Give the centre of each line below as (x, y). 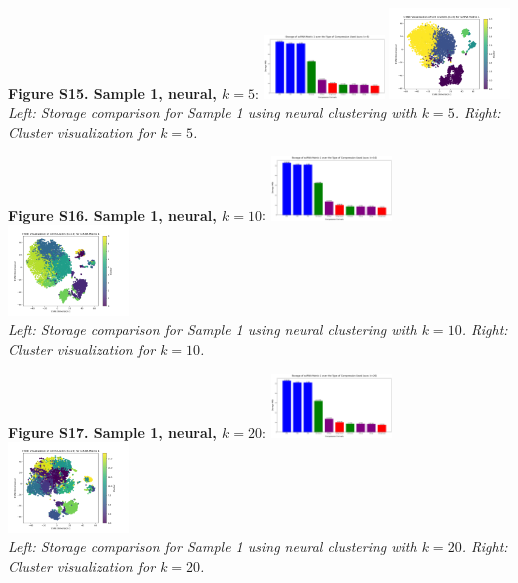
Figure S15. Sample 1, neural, (112, 92)
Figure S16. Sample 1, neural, (112, 214)
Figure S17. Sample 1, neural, (112, 431)
